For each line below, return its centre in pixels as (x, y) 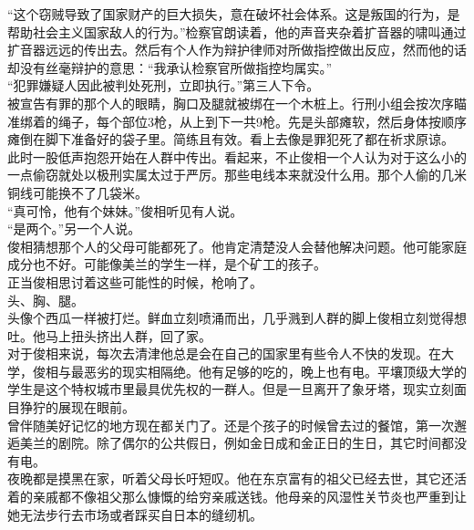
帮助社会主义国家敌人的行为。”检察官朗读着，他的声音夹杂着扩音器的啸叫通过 (237, 31)
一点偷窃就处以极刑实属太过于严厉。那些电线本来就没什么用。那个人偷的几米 (237, 175)
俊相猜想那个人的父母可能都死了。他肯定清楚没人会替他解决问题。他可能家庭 (237, 246)
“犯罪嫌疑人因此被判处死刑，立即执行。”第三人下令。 (164, 85)
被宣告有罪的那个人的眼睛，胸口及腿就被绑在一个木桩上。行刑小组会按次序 (231, 103)
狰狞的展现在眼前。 (77, 407)
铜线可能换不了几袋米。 (77, 192)
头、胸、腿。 (46, 300)
